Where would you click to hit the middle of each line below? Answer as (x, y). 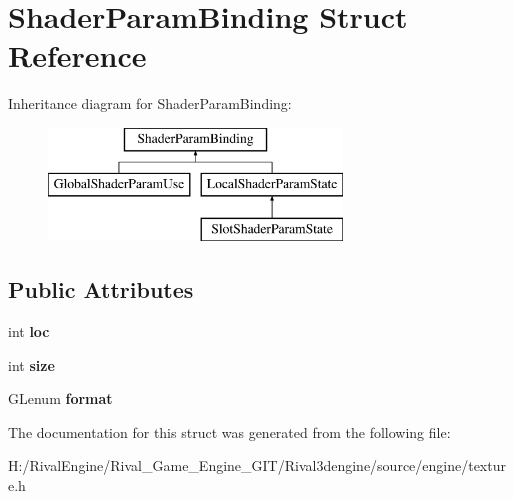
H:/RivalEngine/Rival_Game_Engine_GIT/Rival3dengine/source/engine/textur (257, 465)
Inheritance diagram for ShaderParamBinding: (150, 103)
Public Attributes (101, 289)
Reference (77, 55)
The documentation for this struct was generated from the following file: (229, 431)
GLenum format (60, 398)
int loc (29, 331)
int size (31, 364)
